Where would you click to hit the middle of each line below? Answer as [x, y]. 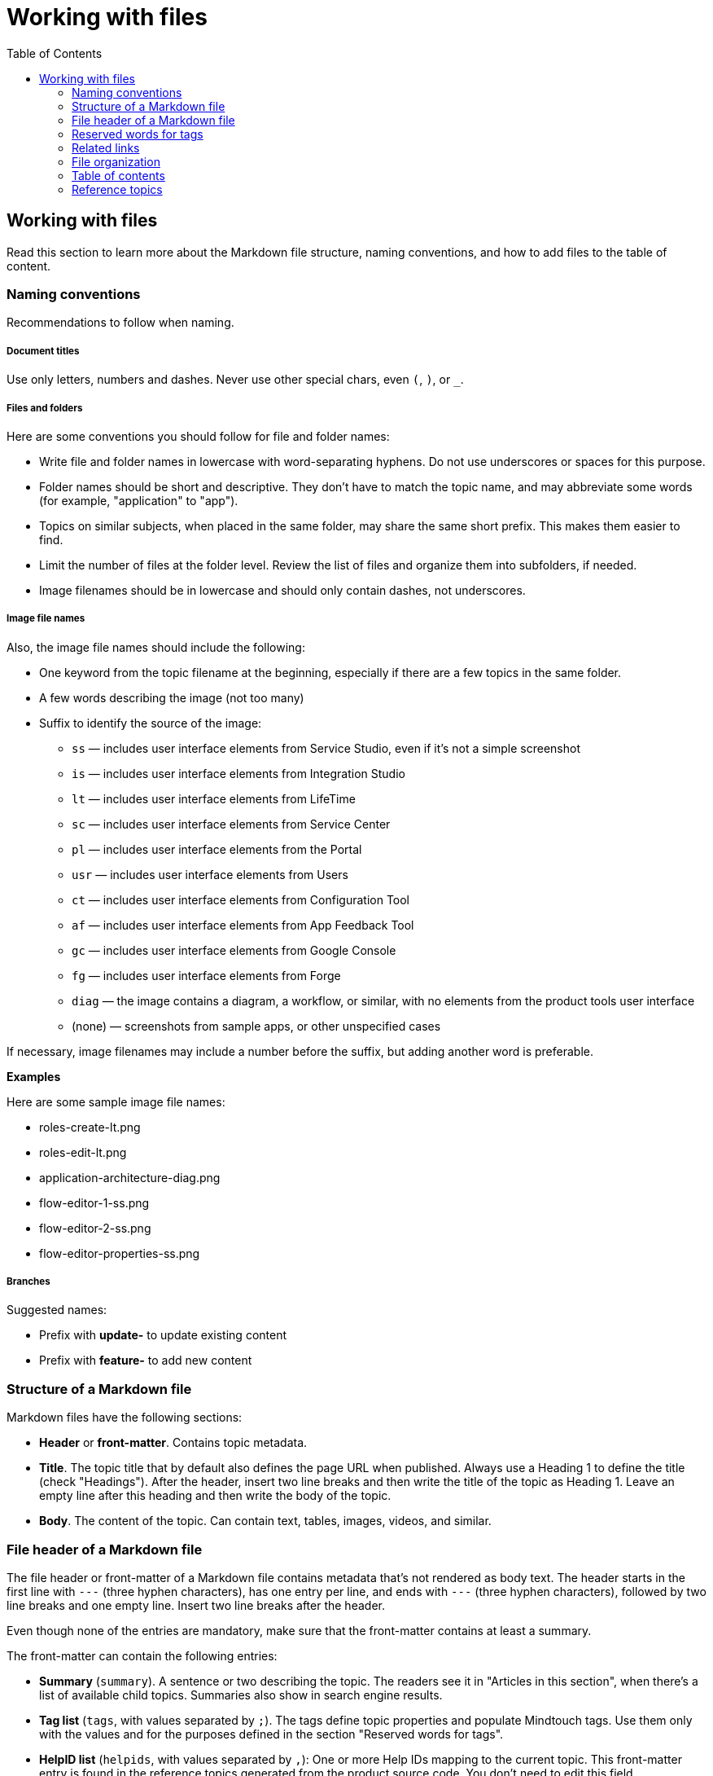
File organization [116, 161]
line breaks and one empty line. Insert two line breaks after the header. [196, 1605]
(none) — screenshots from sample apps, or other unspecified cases [256, 1026]
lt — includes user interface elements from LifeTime [214, 798]
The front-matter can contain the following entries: [142, 1655]
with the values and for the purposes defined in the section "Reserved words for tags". [271, 1734]
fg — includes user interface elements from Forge [206, 975]
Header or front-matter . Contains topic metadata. [173, 1443]
